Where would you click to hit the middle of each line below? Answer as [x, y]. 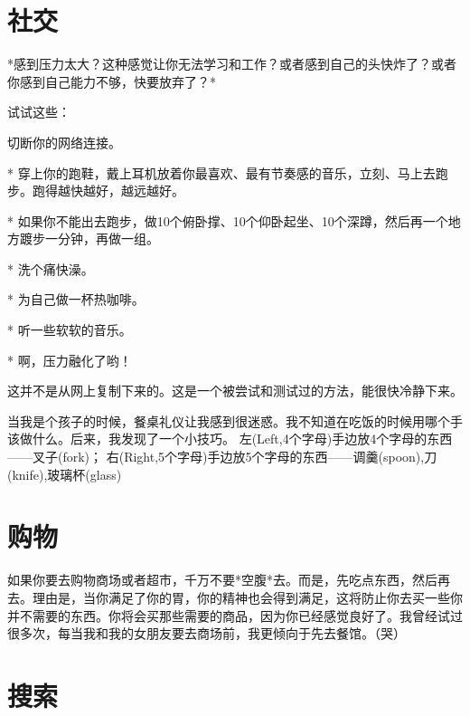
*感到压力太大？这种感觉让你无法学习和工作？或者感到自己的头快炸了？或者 [232, 64]
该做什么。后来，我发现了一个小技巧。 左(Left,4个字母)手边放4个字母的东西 [230, 439]
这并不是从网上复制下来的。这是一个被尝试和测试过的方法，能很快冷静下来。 [235, 391]
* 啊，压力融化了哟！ [70, 360]
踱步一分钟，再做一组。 [89, 239]
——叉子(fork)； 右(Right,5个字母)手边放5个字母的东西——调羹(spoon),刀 [222, 457]
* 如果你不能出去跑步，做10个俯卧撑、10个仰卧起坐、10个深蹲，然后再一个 [228, 220]
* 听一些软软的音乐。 [70, 330]
